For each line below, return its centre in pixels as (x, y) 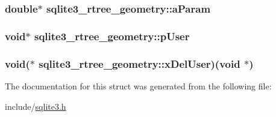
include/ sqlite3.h (36, 106)
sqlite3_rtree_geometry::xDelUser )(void (140, 63)
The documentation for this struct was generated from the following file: (138, 85)
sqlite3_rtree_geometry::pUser (112, 36)
